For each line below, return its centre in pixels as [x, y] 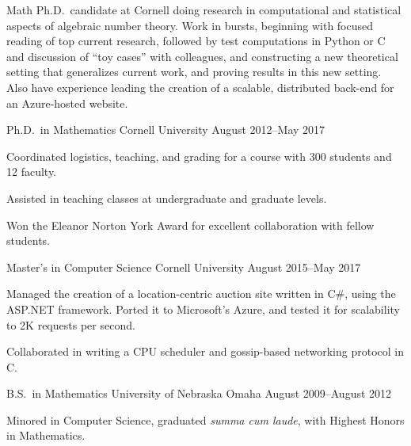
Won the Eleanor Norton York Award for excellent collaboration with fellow [190, 225]
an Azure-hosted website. [67, 103]
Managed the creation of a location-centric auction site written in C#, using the [201, 294]
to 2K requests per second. [71, 324]
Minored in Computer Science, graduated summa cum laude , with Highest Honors [205, 419]
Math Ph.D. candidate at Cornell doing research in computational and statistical [204, 10]
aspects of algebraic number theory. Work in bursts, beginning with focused [190, 25]
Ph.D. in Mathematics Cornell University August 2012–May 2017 [166, 130]
